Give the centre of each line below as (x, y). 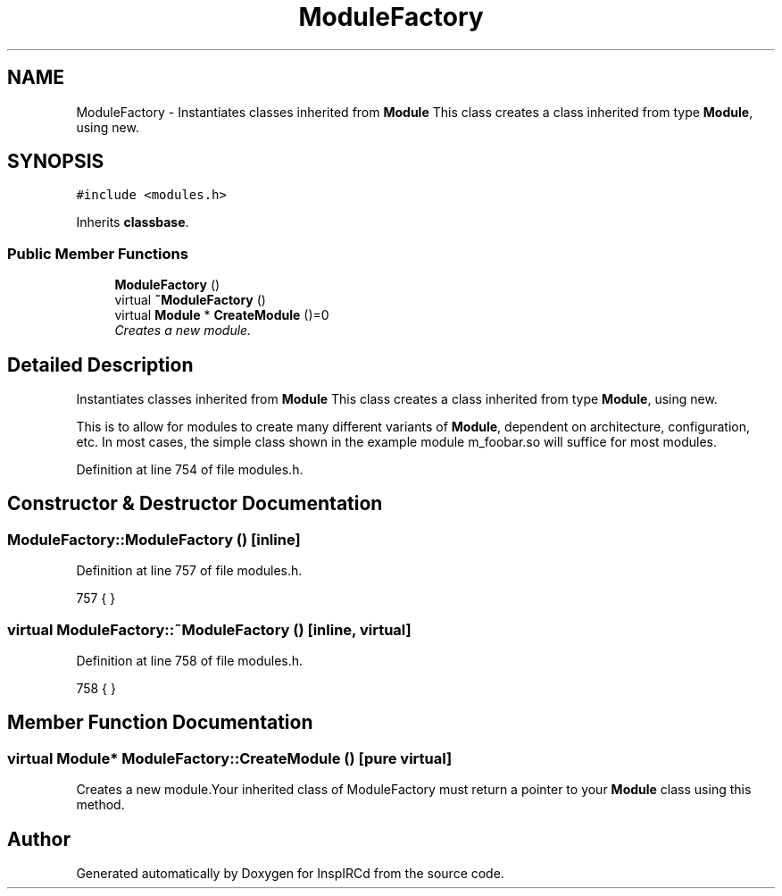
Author (39, 839)
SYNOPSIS (56, 162)
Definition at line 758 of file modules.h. (190, 661)
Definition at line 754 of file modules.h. (190, 470)
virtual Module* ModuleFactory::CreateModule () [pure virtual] (230, 758)
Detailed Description (100, 364)
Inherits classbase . (133, 222)
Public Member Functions (98, 253)
